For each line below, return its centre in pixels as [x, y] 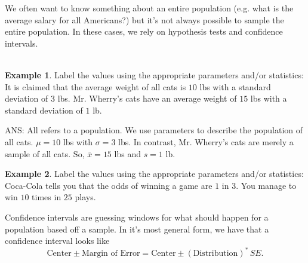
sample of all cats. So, [45, 153]
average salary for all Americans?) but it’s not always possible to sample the [144, 19]
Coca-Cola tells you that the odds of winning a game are [109, 185]
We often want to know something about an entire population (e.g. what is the [149, 8]
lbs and [127, 153]
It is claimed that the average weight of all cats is [96, 86]
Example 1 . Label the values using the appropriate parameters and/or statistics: [154, 74]
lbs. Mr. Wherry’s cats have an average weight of [147, 98]
